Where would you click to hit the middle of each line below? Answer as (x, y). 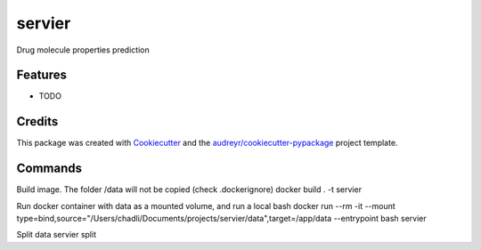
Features (41, 75)
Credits (37, 121)
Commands (49, 169)
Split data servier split (57, 235)
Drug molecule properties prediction (83, 50)
